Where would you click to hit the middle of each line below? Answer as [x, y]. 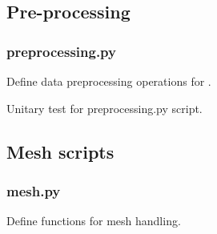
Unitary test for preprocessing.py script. [104, 108]
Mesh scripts [60, 151]
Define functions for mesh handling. [94, 221]
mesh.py [34, 190]
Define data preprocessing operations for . [109, 81]
